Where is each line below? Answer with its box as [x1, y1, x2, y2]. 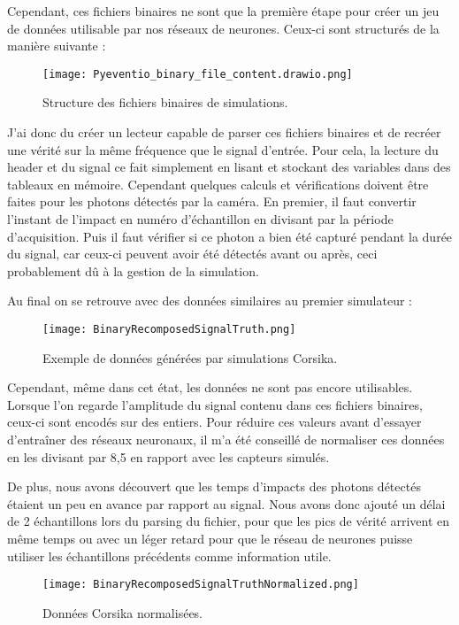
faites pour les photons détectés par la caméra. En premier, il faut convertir [7, 192, 417, 211]
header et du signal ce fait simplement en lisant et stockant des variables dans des [7, 158, 451, 176]
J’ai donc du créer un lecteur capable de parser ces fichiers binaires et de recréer [7, 123, 441, 142]
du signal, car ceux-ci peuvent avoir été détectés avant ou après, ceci [7, 244, 378, 263]
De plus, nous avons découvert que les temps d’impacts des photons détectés [7, 477, 421, 496]
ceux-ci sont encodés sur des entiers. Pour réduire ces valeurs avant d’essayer [7, 413, 422, 431]
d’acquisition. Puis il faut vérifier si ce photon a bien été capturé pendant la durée [7, 227, 453, 245]
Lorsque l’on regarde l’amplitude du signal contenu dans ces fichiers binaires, [7, 395, 423, 413]
